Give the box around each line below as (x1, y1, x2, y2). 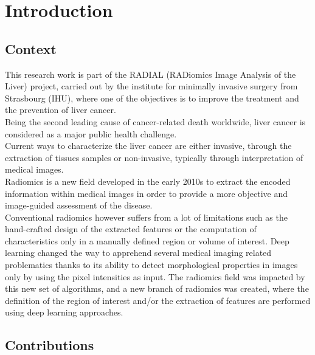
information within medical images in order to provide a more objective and (5, 187, 288, 199)
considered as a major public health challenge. (5, 127, 177, 140)
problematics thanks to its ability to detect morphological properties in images (5, 258, 298, 271)
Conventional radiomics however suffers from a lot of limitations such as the (5, 210, 288, 223)
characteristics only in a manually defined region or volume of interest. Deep (5, 234, 289, 247)
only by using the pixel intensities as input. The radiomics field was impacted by (5, 270, 305, 283)
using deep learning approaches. (5, 306, 123, 319)
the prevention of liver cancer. (5, 103, 116, 116)
